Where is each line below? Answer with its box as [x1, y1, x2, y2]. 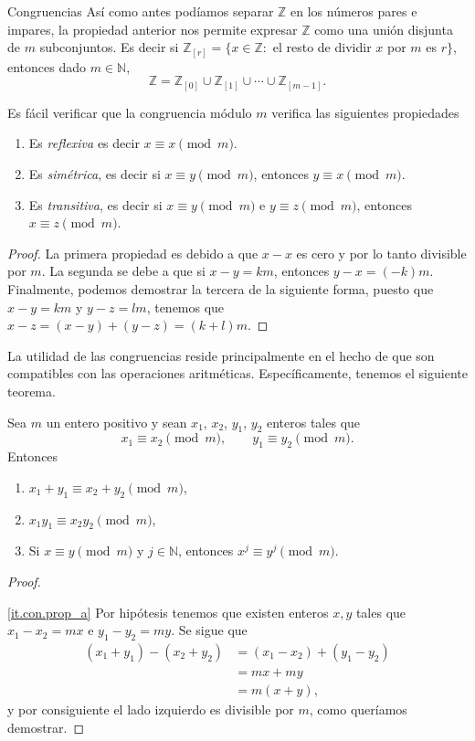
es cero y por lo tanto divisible [296, 243, 467, 262]
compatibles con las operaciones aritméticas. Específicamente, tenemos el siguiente [7, 364, 468, 383]
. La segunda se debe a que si [41, 261, 206, 281]
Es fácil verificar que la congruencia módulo [7, 102, 252, 122]
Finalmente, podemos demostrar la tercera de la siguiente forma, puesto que [7, 279, 434, 298]
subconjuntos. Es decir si [39, 37, 179, 57]
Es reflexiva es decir [28, 133, 140, 153]
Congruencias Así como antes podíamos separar [7, 2, 274, 20]
